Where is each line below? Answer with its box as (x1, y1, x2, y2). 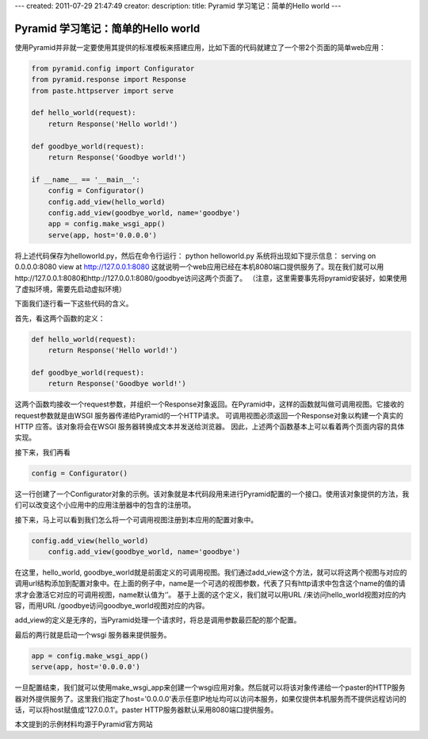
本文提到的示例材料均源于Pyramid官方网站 (14, 719, 154, 729)
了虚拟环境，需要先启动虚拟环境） (14, 284, 126, 294)
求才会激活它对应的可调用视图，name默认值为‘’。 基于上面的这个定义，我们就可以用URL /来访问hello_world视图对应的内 (14, 590, 407, 599)
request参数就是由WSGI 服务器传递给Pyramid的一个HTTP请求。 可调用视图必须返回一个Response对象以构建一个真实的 (14, 410, 403, 420)
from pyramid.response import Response (31, 75, 186, 84)
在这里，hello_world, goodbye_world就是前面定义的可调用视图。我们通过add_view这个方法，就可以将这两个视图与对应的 (14, 568, 407, 577)
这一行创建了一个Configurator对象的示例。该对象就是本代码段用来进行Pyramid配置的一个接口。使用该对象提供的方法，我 (14, 489, 410, 498)
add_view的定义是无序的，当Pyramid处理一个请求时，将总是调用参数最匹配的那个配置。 (14, 615, 301, 625)
